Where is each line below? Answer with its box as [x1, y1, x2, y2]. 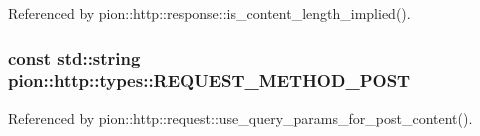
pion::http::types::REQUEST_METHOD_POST [8, 68, 411, 93]
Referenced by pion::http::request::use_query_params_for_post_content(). [8, 107, 473, 128]
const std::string [8, 45, 141, 70]
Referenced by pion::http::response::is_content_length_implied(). [8, 3, 411, 23]
